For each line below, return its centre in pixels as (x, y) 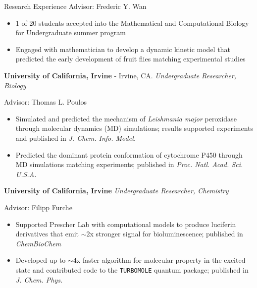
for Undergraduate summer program (71, 32)
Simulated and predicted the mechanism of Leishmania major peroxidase (126, 118)
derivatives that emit (47, 234)
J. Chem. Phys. (39, 279)
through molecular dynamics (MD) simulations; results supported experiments (134, 128)
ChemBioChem (38, 243)
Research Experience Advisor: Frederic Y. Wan (75, 6)
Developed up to (41, 260)
